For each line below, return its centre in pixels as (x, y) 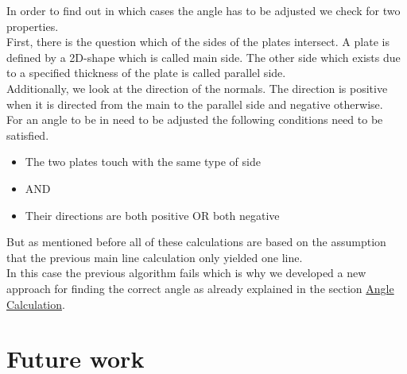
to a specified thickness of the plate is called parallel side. (146, 73)
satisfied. (28, 135)
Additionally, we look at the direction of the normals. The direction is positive (197, 88)
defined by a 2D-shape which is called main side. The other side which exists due (203, 57)
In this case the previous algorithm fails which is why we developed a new (186, 273)
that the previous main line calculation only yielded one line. (155, 257)
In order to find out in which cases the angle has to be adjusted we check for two (203, 10)
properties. (33, 26)
